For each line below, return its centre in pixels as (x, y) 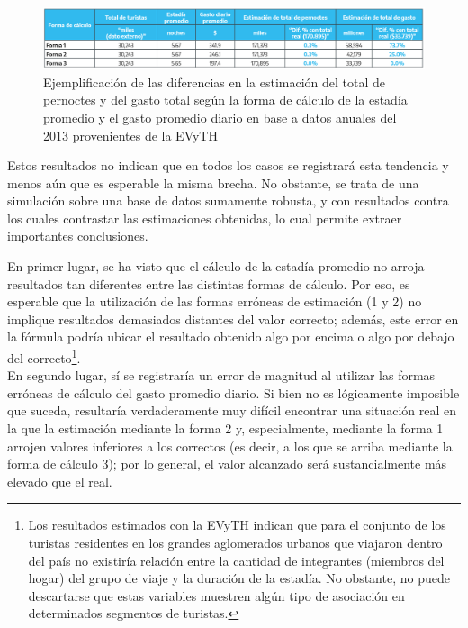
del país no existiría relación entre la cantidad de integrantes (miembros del (236, 560)
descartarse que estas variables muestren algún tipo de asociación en (216, 595)
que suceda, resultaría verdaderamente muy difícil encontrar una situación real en (232, 410)
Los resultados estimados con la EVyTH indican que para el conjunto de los (237, 525)
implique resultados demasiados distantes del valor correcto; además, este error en (233, 319)
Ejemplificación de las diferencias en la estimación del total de (215, 82)
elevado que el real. (60, 481)
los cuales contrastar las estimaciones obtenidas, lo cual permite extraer (205, 218)
